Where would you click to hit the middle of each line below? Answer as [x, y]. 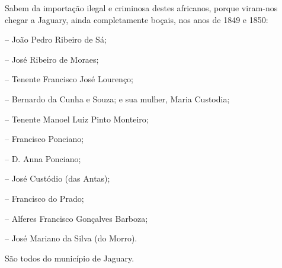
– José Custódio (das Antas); [57, 178]
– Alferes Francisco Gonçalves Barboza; [76, 218]
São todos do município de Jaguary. [70, 258]
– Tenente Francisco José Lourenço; [69, 79]
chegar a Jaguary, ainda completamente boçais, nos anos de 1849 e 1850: [137, 19]
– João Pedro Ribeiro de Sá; [56, 39]
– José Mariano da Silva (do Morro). [71, 238]
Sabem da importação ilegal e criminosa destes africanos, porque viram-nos [141, 8]
